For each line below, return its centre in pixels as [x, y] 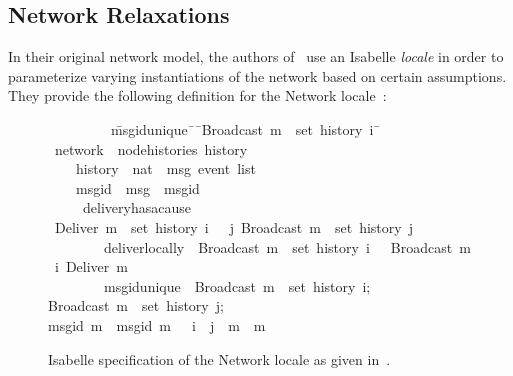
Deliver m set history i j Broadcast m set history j [233, 226]
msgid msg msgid [137, 187]
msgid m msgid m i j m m [157, 324]
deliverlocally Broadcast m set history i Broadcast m [287, 246]
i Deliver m [91, 266]
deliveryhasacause [136, 207]
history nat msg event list [165, 168]
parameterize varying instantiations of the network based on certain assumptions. [257, 75]
